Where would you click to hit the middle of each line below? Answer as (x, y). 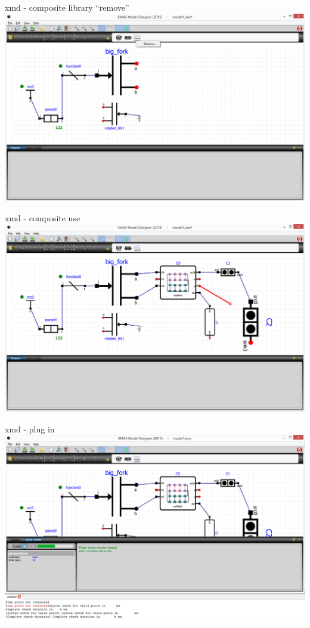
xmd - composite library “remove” (67, 7)
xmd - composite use (43, 218)
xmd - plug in (30, 429)
